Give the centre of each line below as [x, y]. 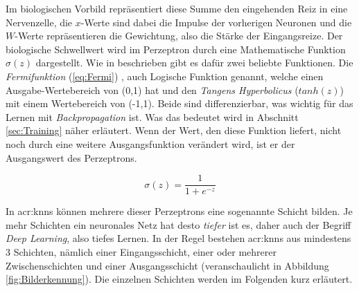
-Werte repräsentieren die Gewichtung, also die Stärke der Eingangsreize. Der [179, 36]
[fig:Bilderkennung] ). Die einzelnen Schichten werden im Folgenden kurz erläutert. [179, 279]
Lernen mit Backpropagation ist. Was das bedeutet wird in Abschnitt [152, 116]
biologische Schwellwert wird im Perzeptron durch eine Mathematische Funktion [176, 49]
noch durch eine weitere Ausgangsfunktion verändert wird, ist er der [150, 143]
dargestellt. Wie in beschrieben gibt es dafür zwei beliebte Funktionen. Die [194, 63]
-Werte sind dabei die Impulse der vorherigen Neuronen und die [216, 22]
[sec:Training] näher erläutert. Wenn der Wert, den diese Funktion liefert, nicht [174, 130]
